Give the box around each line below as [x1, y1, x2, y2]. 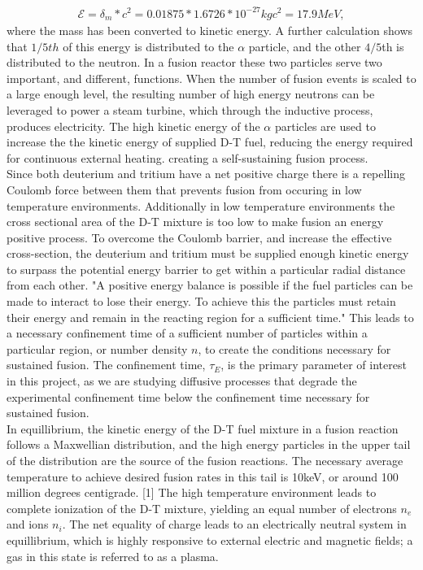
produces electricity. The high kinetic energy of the [7, 117, 260, 134]
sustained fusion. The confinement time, [7, 356, 206, 373]
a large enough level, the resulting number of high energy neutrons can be [7, 85, 375, 102]
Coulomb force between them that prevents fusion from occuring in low [7, 181, 362, 198]
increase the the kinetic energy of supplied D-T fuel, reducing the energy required [7, 133, 413, 150]
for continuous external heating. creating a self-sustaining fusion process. [7, 149, 368, 166]
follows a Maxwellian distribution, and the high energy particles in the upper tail [7, 436, 411, 453]
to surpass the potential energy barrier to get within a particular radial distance [7, 260, 406, 277]
